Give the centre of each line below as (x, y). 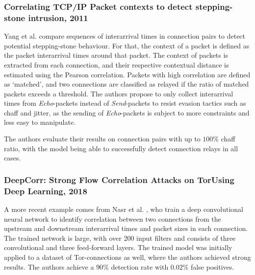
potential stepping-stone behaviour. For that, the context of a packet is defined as (127, 45)
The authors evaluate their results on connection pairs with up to (102, 139)
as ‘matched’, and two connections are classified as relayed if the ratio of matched (127, 84)
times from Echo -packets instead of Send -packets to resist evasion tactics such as (125, 103)
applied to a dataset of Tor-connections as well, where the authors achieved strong (127, 257)
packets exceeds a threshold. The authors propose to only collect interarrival (119, 93)
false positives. (213, 266)
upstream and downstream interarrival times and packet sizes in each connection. (126, 228)
